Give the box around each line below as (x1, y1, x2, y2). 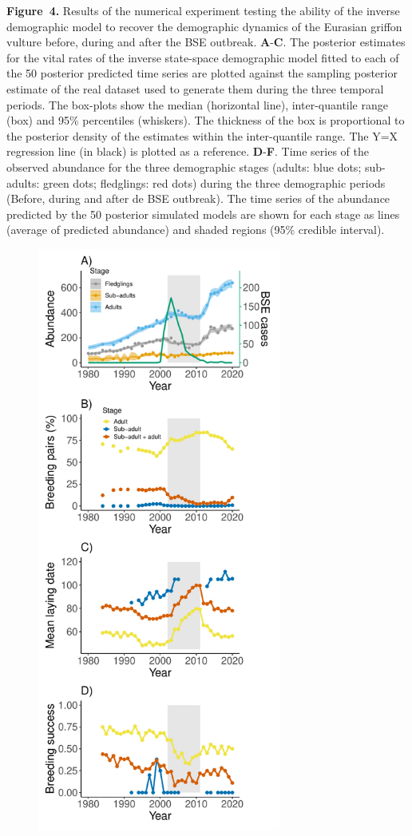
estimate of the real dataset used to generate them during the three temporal (6, 80, 384, 97)
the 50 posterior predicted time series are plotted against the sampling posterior (6, 65, 398, 81)
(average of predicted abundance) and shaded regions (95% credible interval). (6, 221, 385, 238)
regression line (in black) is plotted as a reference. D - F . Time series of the (6, 143, 369, 160)
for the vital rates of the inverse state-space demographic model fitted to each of (6, 49, 399, 65)
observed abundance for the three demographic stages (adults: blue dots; (6, 158, 362, 175)
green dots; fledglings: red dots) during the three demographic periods (42, 174, 386, 191)
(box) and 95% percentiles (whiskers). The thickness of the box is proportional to (6, 112, 405, 129)
